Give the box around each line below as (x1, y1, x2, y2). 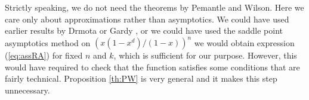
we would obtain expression (194, 36, 295, 49)
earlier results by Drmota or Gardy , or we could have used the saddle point (5, 24, 283, 37)
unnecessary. (5, 84, 50, 96)
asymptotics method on (5, 36, 91, 49)
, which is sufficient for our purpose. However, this (113, 49, 297, 62)
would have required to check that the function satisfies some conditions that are (5, 60, 300, 73)
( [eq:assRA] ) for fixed (5, 49, 83, 62)
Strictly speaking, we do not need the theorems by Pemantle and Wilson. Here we (5, 1, 304, 13)
